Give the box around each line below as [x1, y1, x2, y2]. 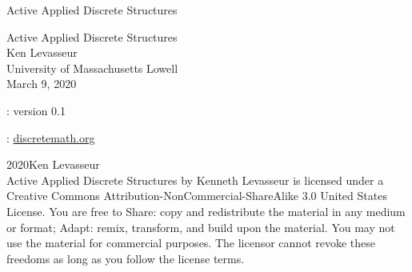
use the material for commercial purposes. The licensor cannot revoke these [6, 234, 376, 251]
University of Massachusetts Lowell [6, 59, 178, 76]
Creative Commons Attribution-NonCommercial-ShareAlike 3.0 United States [6, 187, 387, 204]
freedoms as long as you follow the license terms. [6, 250, 245, 266]
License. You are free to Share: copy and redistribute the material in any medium [6, 202, 406, 219]
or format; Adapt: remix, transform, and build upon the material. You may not [6, 218, 395, 235]
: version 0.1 [6, 102, 66, 118]
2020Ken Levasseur [6, 156, 100, 173]
